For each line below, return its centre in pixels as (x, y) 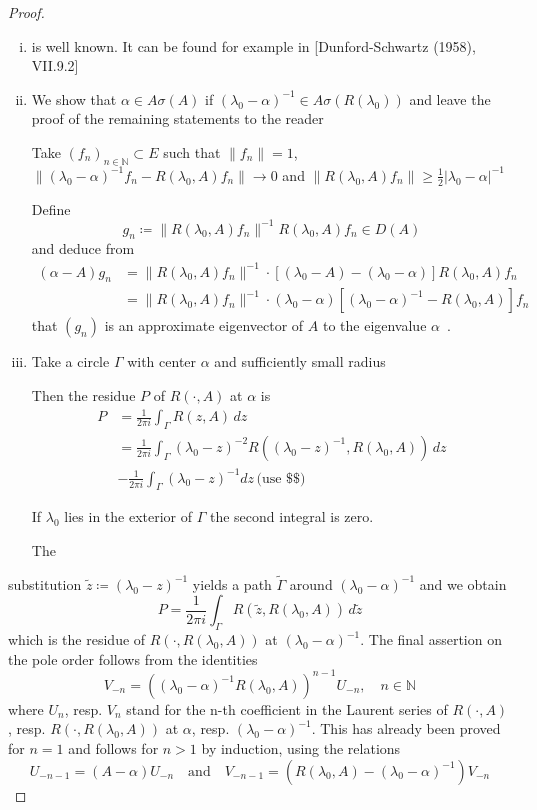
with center (162, 361)
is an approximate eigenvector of (204, 325)
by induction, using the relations (301, 748)
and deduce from (83, 248)
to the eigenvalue (374, 325)
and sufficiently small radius (300, 361)
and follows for (113, 748)
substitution (45, 583)
